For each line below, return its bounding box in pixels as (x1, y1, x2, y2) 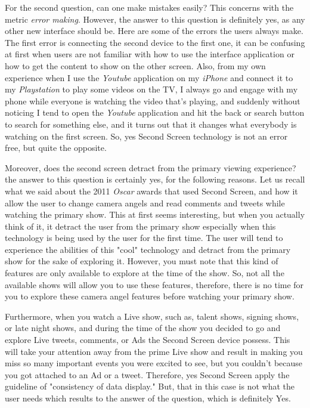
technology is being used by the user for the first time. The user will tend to (5, 231, 283, 244)
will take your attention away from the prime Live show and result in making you (5, 345, 303, 357)
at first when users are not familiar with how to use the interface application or (5, 48, 294, 60)
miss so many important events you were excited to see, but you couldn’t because (5, 357, 303, 369)
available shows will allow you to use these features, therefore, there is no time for (5, 278, 304, 290)
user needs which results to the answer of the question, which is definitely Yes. (5, 392, 291, 404)
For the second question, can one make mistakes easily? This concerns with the (5, 1, 294, 13)
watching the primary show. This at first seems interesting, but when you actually (5, 208, 305, 221)
